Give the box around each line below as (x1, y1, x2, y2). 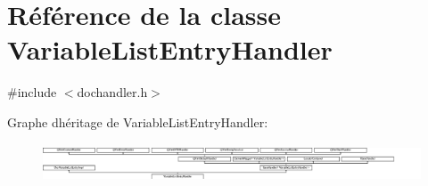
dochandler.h (77, 83, 148, 101)
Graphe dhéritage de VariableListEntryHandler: (7, 112, 268, 131)
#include (7, 83, 57, 101)
